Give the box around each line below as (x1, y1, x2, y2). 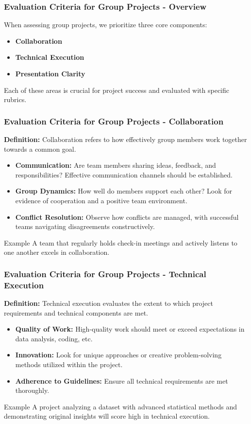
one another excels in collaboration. (4, 247, 110, 257)
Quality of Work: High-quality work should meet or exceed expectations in (15, 324, 245, 334)
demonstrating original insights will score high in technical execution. (4, 411, 210, 421)
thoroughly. (15, 385, 50, 395)
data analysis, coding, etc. (15, 333, 93, 343)
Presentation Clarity (15, 69, 85, 78)
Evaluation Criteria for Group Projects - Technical (4, 267, 206, 280)
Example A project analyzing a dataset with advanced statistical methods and (4, 401, 237, 411)
